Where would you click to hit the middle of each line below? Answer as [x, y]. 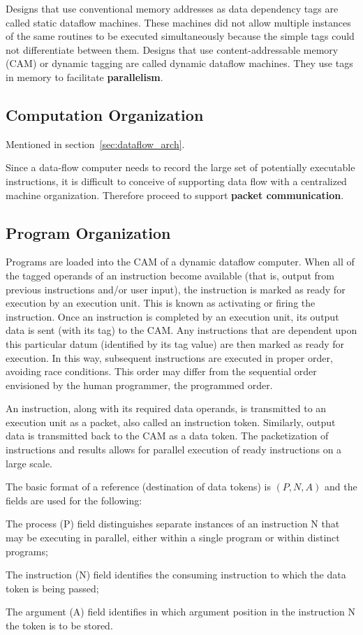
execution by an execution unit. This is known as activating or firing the [161, 303]
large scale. [29, 463]
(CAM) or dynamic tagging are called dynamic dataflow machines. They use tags [179, 63]
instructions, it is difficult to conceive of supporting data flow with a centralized [176, 181]
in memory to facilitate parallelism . [84, 76]
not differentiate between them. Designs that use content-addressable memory [172, 49]
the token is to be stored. [59, 625]
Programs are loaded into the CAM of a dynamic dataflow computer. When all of [180, 262]
